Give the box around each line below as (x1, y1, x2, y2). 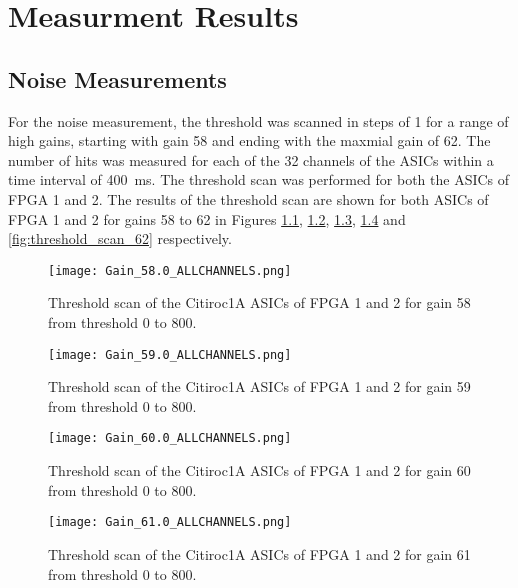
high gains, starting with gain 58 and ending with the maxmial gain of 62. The (8, 130, 491, 151)
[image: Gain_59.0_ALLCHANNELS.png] (48, 347, 292, 362)
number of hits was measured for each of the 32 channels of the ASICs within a (8, 149, 494, 170)
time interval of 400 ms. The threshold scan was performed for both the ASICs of (8, 169, 510, 190)
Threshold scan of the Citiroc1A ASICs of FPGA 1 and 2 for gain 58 (48, 292, 471, 313)
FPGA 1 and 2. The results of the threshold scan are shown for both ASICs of (8, 188, 489, 209)
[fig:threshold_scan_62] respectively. (8, 228, 232, 249)
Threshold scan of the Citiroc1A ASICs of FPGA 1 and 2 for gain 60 (48, 460, 471, 481)
